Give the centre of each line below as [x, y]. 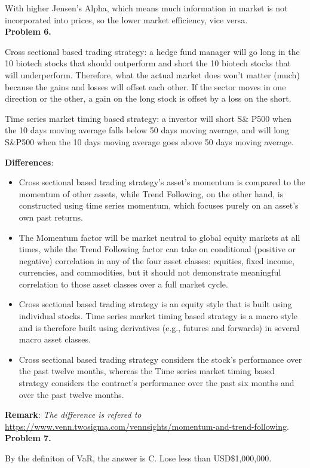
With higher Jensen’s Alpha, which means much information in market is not [146, 8]
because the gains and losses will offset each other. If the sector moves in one [145, 86]
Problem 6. [28, 31]
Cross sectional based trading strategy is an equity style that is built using [155, 304]
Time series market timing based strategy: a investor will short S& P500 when [148, 118]
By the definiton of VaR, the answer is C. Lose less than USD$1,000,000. [138, 458]
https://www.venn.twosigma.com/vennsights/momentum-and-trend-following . [147, 426]
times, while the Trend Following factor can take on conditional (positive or [157, 249]
